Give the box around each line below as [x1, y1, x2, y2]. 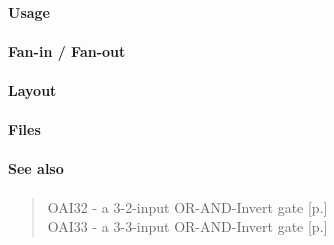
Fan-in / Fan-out [8, 40, 126, 61]
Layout [8, 79, 57, 100]
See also [8, 158, 64, 179]
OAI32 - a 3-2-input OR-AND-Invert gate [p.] [47, 196, 328, 217]
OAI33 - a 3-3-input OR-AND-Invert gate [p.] [47, 216, 328, 237]
